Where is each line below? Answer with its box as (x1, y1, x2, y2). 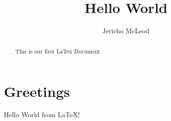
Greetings (4, 81, 70, 101)
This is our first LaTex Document (15, 47, 100, 55)
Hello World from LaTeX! (4, 109, 80, 120)
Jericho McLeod (102, 26, 150, 36)
